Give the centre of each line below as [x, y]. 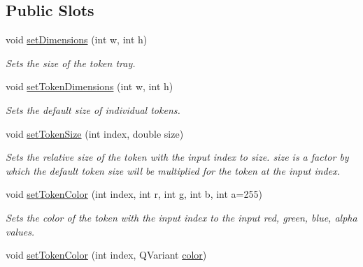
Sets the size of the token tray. [71, 63]
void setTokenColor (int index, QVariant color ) [106, 255]
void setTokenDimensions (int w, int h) [90, 86]
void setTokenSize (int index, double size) [95, 133]
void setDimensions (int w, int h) [77, 39]
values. [20, 231]
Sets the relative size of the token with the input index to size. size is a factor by [177, 157]
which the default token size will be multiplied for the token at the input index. [173, 170]
